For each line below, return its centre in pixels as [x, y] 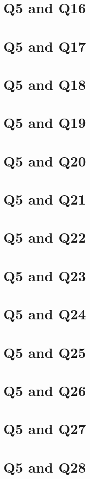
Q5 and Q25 [45, 352]
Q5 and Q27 [45, 428]
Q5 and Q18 [45, 84]
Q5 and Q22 [45, 237]
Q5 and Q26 [45, 390]
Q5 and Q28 [45, 467]
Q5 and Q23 [45, 275]
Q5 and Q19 [45, 122]
